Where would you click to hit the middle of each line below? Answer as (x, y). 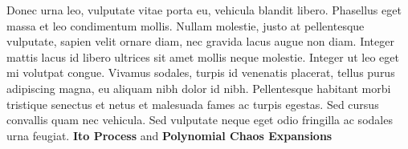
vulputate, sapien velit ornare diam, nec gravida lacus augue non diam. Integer (200, 41)
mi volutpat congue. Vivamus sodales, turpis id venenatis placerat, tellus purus (201, 72)
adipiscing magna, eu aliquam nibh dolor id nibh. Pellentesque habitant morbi (199, 88)
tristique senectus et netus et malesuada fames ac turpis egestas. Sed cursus (193, 104)
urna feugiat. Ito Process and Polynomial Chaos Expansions (169, 135)
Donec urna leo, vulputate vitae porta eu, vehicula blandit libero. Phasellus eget (204, 10)
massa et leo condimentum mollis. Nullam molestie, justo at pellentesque (186, 25)
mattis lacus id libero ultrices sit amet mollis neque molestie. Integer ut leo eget (203, 56)
